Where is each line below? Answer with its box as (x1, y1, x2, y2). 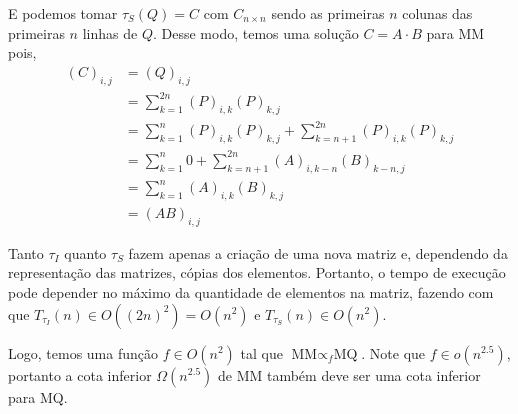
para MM (426, 22, 485, 43)
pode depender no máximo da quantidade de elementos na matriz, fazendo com (8, 281, 494, 302)
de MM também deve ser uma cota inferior (217, 364, 481, 385)
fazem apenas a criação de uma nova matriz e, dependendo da (128, 242, 508, 263)
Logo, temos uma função (8, 342, 158, 363)
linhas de (82, 22, 138, 43)
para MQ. (8, 386, 68, 407)
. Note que (361, 342, 426, 363)
